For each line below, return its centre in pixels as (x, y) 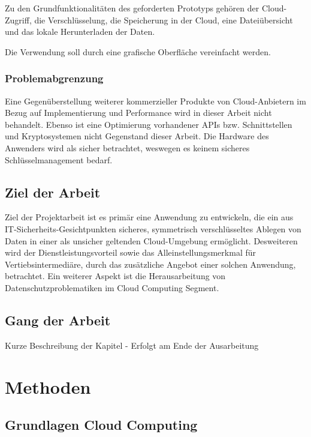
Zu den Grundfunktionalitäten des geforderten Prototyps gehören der (132, 8)
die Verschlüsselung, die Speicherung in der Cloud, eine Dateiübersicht (164, 20)
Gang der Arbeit (58, 320)
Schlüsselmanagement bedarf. (59, 159)
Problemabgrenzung (54, 78)
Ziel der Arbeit (53, 192)
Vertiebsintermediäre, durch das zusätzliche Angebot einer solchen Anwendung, (150, 264)
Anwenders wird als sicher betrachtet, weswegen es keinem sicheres (127, 147)
